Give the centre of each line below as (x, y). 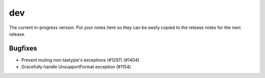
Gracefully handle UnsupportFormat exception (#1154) (76, 67)
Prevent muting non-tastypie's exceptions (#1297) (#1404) (80, 60)
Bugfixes (23, 48)
